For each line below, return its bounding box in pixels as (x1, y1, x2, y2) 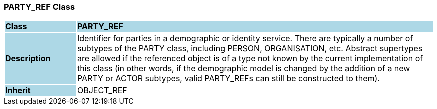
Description (5, 53, 51, 64)
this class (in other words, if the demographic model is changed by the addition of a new (77, 63, 410, 74)
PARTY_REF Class (4, 2, 75, 12)
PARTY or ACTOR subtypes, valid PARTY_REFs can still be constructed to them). (77, 73, 380, 84)
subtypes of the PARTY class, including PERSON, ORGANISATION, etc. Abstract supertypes (77, 43, 423, 54)
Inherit (5, 85, 31, 96)
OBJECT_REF (77, 85, 127, 96)
